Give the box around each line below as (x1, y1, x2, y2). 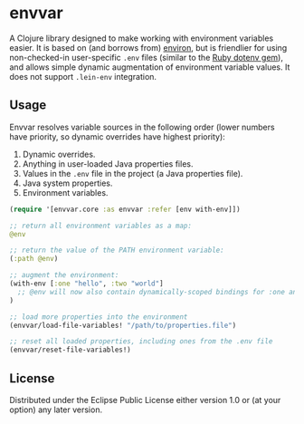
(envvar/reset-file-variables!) (9, 345, 131, 355)
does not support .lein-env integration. (9, 71, 157, 82)
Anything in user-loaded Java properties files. (22, 158, 194, 169)
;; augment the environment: (9, 271, 119, 280)
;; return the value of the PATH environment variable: (9, 246, 224, 255)
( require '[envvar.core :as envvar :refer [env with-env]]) (9, 205, 242, 214)
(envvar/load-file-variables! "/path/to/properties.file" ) (9, 321, 237, 330)
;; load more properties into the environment (9, 312, 188, 322)
